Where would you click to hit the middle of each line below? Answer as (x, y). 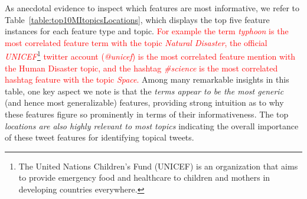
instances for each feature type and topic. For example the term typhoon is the (147, 31)
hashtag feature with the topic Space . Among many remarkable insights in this (147, 79)
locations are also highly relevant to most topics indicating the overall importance (152, 125)
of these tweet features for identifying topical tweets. (99, 137)
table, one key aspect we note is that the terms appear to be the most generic (144, 91)
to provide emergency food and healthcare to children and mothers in (144, 177)
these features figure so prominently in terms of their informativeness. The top (147, 114)
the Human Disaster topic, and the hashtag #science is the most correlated (141, 68)
